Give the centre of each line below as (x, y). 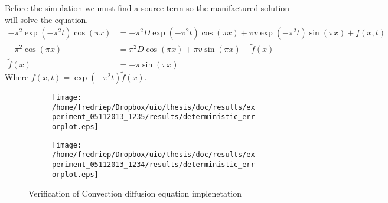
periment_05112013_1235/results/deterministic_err (154, 117)
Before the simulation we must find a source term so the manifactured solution (147, 8)
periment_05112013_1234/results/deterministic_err (154, 164)
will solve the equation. (47, 19)
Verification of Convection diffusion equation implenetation (135, 193)
